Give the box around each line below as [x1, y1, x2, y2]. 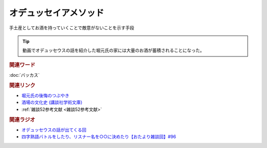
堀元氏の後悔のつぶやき [21, 93, 69, 99]
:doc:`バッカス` [9, 72, 40, 78]
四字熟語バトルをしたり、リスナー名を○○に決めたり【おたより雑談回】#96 [21, 134, 177, 140]
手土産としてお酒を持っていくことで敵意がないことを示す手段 [9, 25, 134, 31]
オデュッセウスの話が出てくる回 [21, 127, 87, 133]
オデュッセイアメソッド [9, 7, 104, 18]
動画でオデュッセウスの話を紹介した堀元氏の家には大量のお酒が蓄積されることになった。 [22, 48, 205, 53]
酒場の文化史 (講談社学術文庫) [21, 99, 83, 105]
